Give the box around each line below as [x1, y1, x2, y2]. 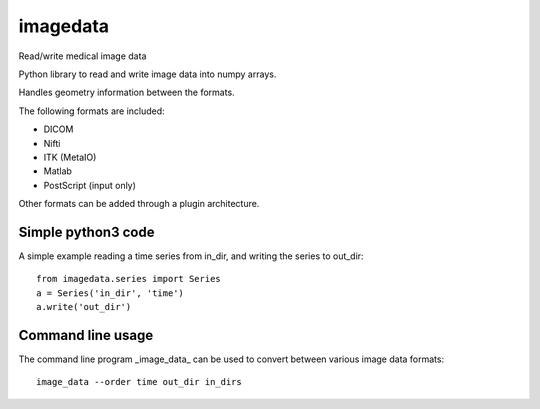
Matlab [43, 165, 72, 177]
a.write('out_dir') [36, 301, 132, 313]
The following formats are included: [18, 105, 165, 117]
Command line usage [18, 326, 154, 344]
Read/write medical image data [18, 50, 147, 62]
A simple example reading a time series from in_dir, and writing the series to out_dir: [18, 250, 364, 262]
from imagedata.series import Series [36, 273, 222, 285]
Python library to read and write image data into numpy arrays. [18, 68, 277, 80]
